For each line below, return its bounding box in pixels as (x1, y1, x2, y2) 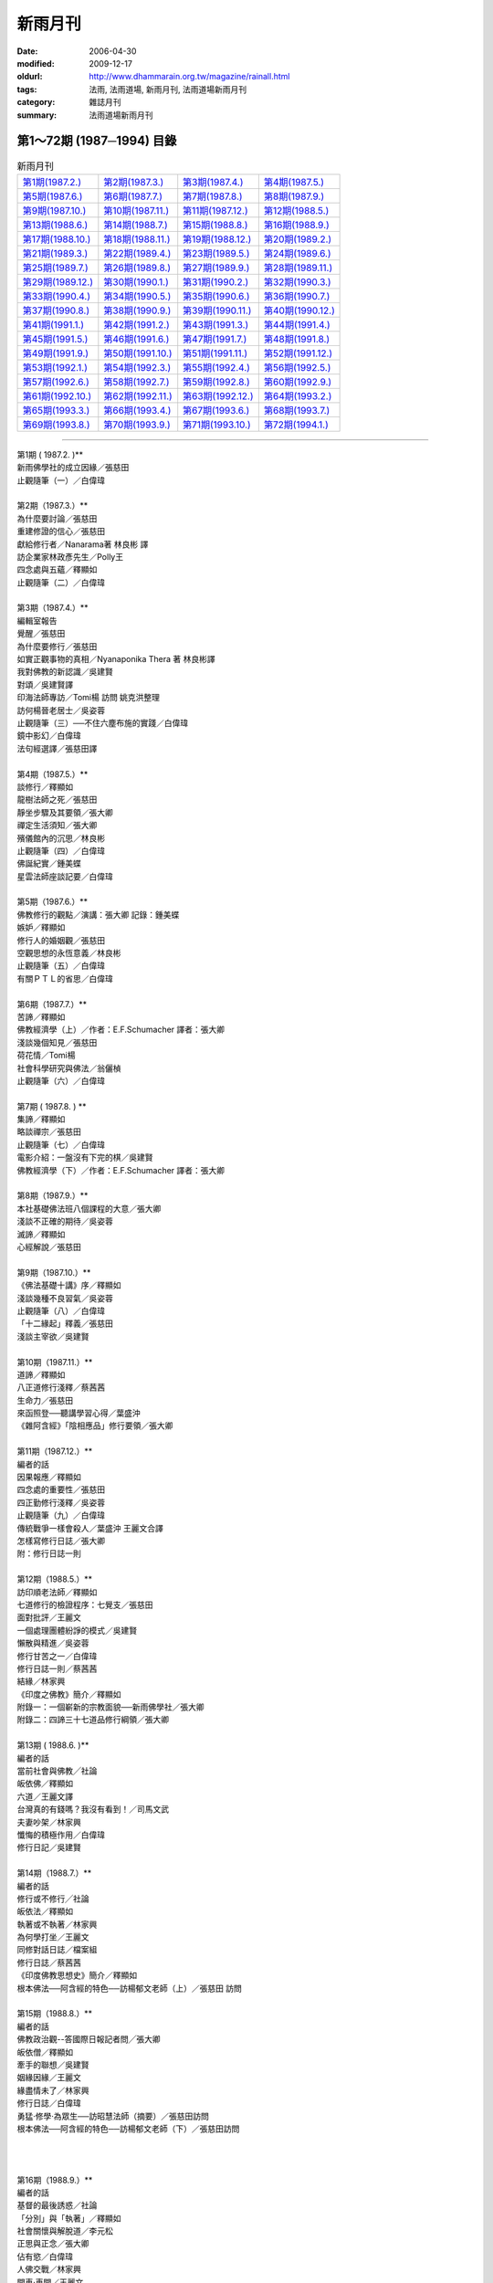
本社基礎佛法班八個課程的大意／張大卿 (16, 1203, 162, 1214)
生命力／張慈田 (16, 1394, 73, 1405)
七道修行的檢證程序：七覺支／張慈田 (16, 1599, 153, 1610)
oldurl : (16, 71, 43, 82)
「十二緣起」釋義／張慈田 (16, 1318, 113, 1329)
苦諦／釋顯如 (16, 1011, 66, 1022)
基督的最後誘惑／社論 (16, 2200, 98, 2211)
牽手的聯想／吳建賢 (16, 2059, 89, 2070)
